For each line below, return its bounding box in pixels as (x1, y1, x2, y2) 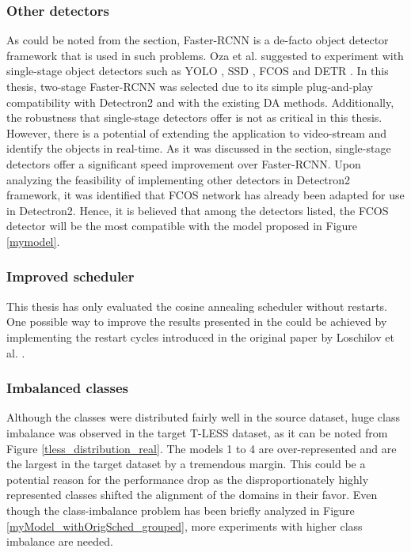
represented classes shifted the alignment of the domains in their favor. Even (6, 486, 378, 503)
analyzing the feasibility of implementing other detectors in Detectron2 (6, 171, 351, 187)
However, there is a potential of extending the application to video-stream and (6, 124, 387, 141)
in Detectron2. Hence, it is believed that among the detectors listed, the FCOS (6, 202, 389, 218)
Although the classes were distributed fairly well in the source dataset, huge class (6, 409, 400, 425)
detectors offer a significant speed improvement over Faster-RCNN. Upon (6, 155, 361, 172)
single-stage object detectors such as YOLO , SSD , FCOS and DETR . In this (6, 62, 389, 79)
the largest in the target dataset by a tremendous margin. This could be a (6, 456, 366, 472)
